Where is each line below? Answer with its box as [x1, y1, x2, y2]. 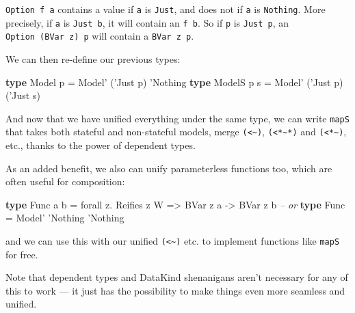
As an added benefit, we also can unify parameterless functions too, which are [5, 161, 332, 175]
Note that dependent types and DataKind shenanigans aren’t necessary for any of [5, 270, 348, 284]
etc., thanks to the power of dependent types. [5, 138, 196, 152]
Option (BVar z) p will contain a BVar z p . [5, 29, 194, 43]
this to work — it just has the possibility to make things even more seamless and [5, 283, 345, 297]
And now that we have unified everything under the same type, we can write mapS [5, 111, 350, 125]
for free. [5, 247, 38, 261]
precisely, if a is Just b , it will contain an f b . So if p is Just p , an [5, 15, 289, 29]
